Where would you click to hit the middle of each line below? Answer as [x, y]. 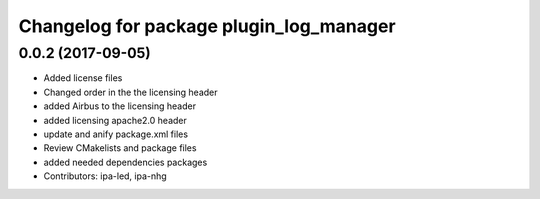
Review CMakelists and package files [120, 148]
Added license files [83, 78]
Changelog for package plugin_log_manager [207, 26]
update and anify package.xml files [116, 134]
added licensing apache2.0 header [115, 120]
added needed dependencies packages [125, 162]
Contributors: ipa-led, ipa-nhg [105, 176]
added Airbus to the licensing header [120, 106]
